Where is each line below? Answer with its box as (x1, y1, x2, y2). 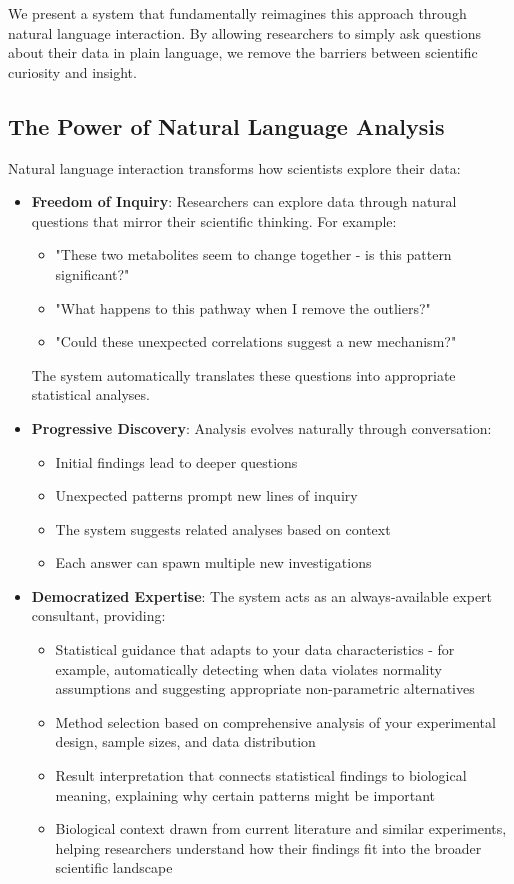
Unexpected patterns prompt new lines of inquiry (55, 485, 358, 506)
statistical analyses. (31, 384, 150, 405)
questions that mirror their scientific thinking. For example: (31, 210, 397, 231)
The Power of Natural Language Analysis (8, 110, 445, 141)
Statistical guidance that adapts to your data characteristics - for (55, 639, 455, 660)
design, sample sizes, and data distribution (55, 731, 316, 752)
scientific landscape (55, 857, 173, 878)
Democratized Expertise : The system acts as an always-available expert (31, 585, 493, 606)
